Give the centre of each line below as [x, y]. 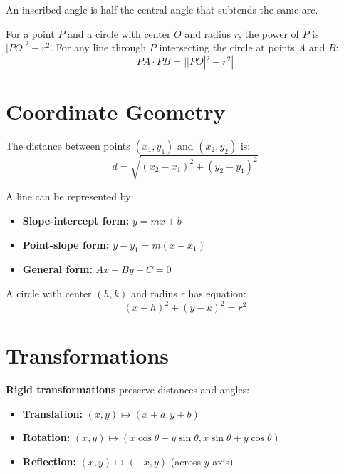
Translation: [52, 413]
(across [186, 462]
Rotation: [46, 437]
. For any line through [98, 47]
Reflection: [49, 462]
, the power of [269, 33]
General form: [57, 269]
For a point [30, 33]
